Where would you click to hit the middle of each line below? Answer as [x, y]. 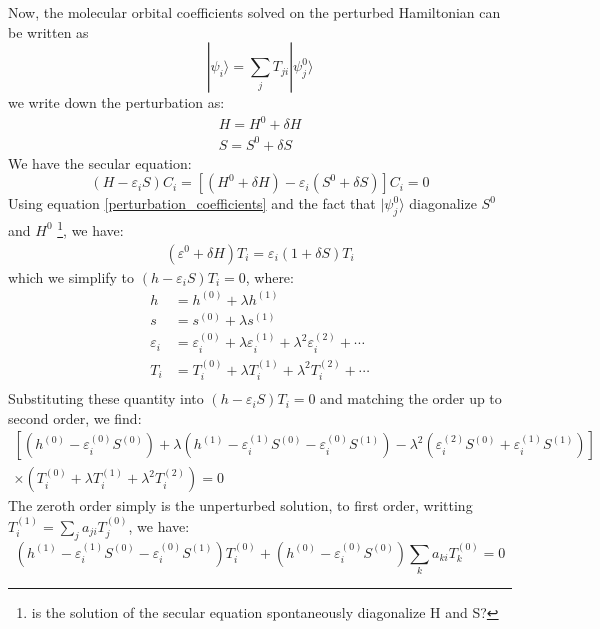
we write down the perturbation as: [116, 102]
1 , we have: [90, 228]
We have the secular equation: [100, 162]
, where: [269, 276]
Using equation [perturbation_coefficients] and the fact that [192, 203]
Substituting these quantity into [106, 398]
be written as [48, 31]
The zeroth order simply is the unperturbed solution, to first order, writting [240, 505]
